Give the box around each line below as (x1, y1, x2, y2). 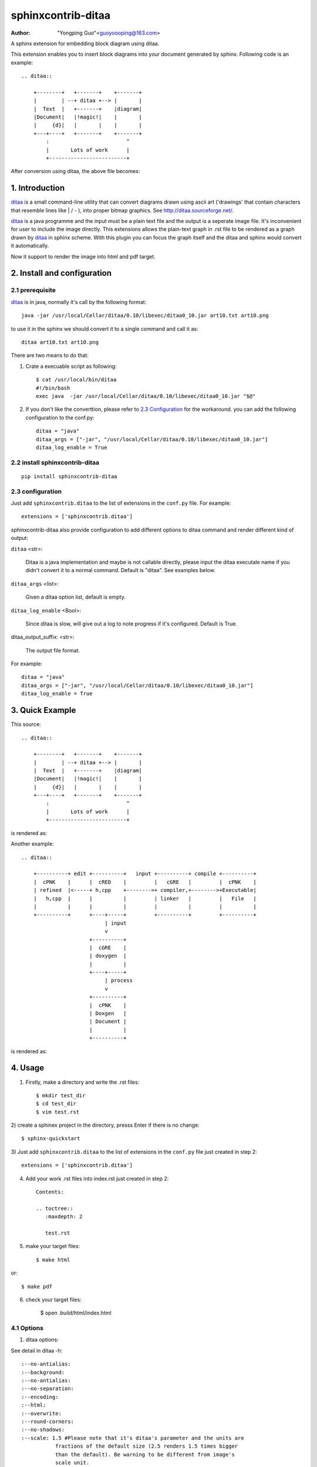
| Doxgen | (89, 1010, 127, 1017)
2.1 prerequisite (11, 286, 56, 295)
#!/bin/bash (36, 384, 70, 391)
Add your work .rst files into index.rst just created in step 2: (25, 1175, 169, 1182)
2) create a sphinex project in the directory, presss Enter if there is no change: (11, 1121, 200, 1129)
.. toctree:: (36, 1205, 73, 1212)
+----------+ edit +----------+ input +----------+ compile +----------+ (33, 870, 257, 877)
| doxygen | (89, 952, 127, 959)
